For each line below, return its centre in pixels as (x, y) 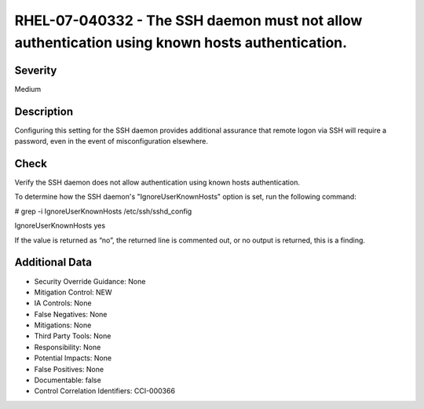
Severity (36, 70)
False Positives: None (69, 369)
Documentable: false (68, 380)
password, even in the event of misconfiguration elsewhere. (111, 141)
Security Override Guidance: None (90, 281)
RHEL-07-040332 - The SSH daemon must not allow (188, 20)
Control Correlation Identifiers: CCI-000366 (105, 391)
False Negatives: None (71, 314)
